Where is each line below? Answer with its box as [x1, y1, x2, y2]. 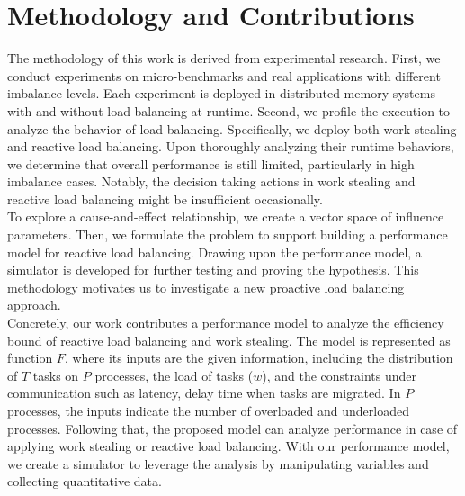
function [7, 348, 53, 367]
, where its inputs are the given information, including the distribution [64, 348, 453, 367]
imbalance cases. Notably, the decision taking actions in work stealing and [7, 172, 416, 191]
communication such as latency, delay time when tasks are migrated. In [7, 383, 401, 402]
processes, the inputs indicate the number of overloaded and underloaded [7, 401, 409, 419]
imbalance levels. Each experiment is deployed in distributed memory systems [7, 84, 435, 103]
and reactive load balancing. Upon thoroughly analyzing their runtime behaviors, [7, 137, 454, 156]
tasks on [32, 365, 79, 384]
